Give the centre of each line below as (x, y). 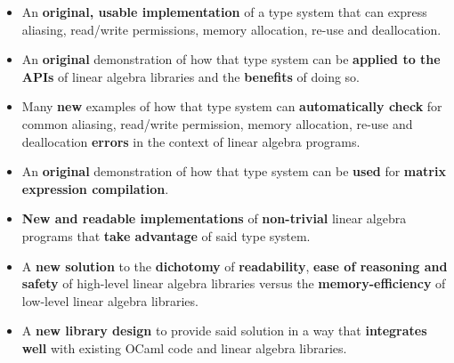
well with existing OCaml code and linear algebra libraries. (184, 347)
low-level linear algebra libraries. (110, 300)
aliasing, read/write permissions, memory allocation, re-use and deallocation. (231, 29)
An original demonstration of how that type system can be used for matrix (234, 171)
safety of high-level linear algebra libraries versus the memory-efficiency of (234, 283)
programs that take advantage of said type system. (166, 235)
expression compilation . (95, 188)
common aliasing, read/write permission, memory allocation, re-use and (217, 123)
